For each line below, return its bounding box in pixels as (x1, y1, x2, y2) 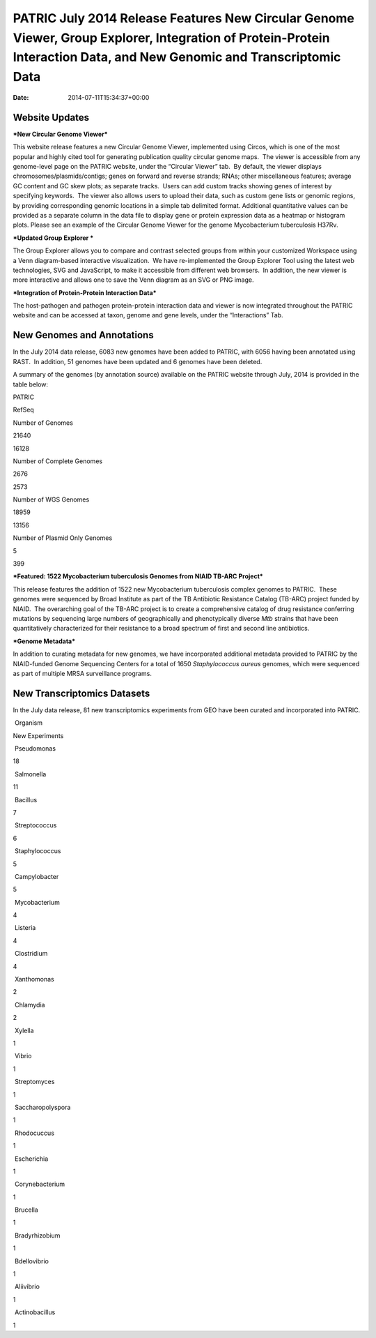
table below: (13, 380, 49, 389)
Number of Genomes (13, 419, 73, 427)
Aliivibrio (14, 1282, 40, 1291)
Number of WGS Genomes (13, 495, 90, 504)
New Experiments (13, 731, 64, 739)
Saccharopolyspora (14, 1103, 71, 1111)
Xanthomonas (14, 975, 55, 984)
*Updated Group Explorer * (13, 234, 94, 242)
